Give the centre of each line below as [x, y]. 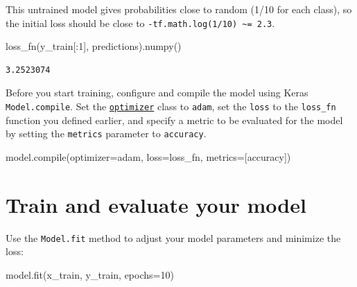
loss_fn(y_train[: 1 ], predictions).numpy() [94, 46]
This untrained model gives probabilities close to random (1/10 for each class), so [179, 9]
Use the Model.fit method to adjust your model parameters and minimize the [173, 237]
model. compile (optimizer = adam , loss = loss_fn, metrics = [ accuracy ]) [148, 156]
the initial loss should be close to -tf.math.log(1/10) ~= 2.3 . [140, 23]
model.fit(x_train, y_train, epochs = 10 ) [90, 274]
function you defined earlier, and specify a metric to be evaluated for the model [174, 120]
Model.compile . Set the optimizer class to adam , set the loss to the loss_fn [171, 106]
